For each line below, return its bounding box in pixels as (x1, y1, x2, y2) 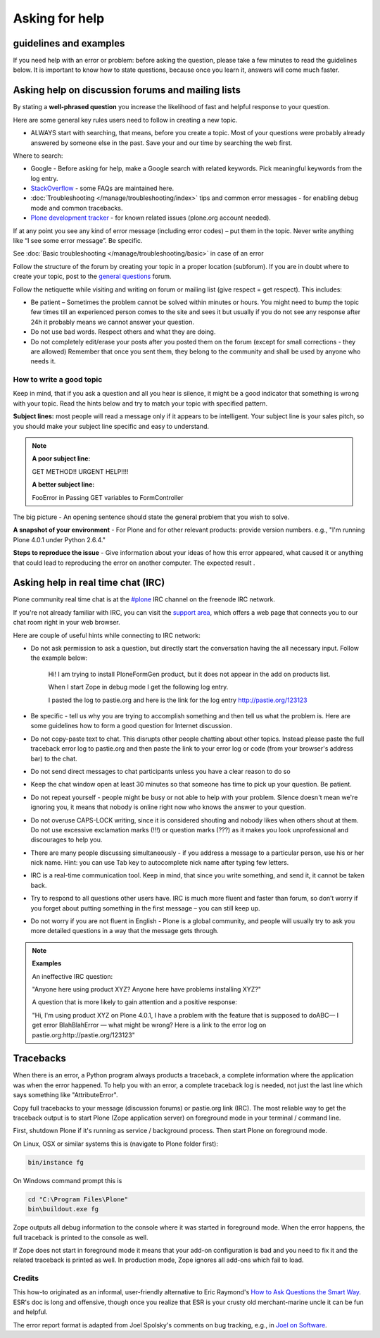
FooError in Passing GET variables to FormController (32, 493, 184, 501)
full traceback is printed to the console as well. (13, 1233, 148, 1242)
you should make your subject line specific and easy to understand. (13, 422, 210, 430)
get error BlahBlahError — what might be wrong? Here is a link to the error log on (32, 1021, 267, 1030)
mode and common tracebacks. (30, 204, 123, 212)
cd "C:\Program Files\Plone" (27, 1195, 129, 1203)
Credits (13, 1273, 39, 1283)
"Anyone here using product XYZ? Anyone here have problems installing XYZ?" (32, 984, 262, 993)
